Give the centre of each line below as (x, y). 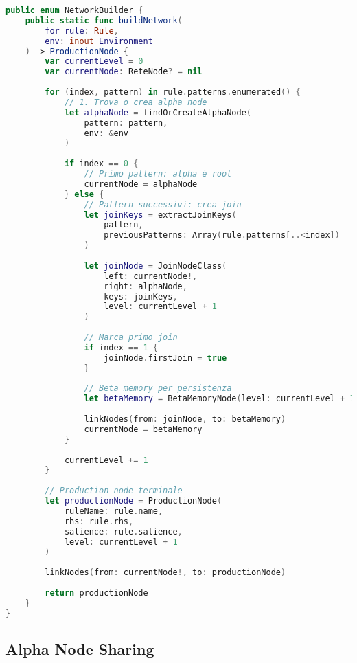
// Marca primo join (131, 337)
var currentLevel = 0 (94, 61)
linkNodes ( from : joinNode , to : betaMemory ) (185, 419)
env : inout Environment (99, 41)
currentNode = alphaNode (141, 184)
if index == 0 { (101, 164)
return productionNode (96, 593)
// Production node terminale (114, 491)
